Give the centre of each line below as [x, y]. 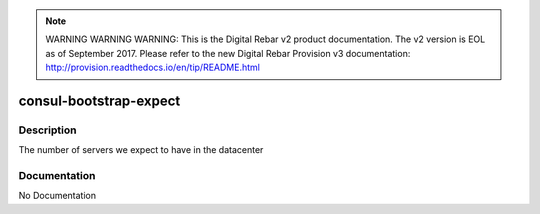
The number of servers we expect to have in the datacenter [141, 150]
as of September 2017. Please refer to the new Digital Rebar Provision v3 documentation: [228, 53]
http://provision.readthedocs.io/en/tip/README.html [152, 67]
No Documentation [57, 196]
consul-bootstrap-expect [99, 100]
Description [47, 130]
